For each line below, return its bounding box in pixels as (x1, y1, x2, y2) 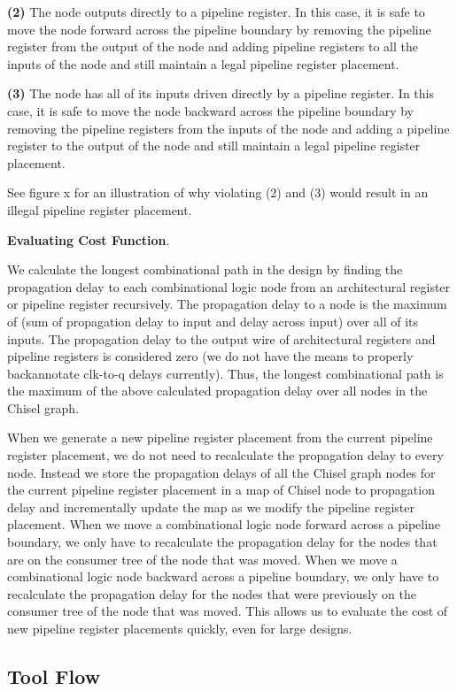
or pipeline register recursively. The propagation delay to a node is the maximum (7, 295, 447, 313)
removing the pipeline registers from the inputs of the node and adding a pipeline (7, 119, 450, 137)
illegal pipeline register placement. (7, 200, 192, 219)
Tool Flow (7, 662, 101, 689)
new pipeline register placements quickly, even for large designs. (7, 619, 352, 637)
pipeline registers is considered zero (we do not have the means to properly (7, 347, 414, 365)
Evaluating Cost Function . (7, 230, 170, 249)
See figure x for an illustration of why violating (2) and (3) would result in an (7, 183, 429, 202)
